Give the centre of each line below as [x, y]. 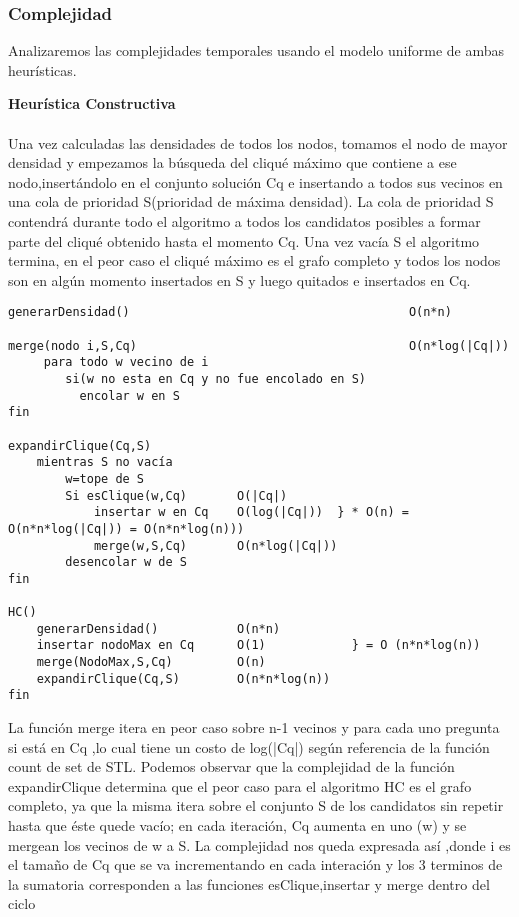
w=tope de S [105, 478]
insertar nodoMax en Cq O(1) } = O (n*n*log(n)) [258, 645]
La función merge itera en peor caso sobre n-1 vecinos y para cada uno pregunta [254, 727]
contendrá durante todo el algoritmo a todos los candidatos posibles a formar [244, 220]
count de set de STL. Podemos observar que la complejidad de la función [231, 766]
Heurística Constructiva [92, 103]
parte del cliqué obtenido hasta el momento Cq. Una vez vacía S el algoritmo [244, 240]
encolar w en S [129, 395]
